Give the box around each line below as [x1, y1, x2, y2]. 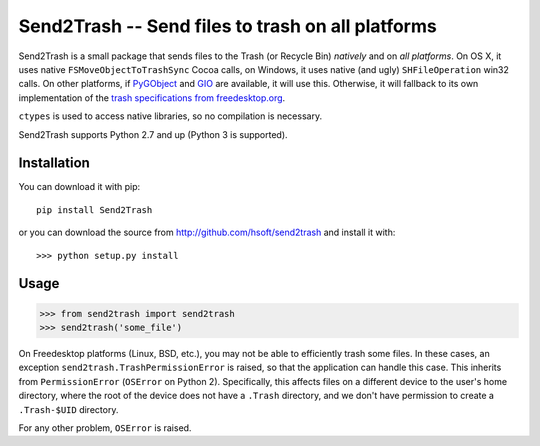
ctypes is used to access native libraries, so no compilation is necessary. [18, 110, 323, 122]
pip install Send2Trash [36, 204, 153, 215]
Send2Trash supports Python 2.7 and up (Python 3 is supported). [18, 128, 289, 140]
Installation [18, 155, 90, 172]
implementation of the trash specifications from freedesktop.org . [18, 91, 286, 104]
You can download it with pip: [18, 181, 141, 193]
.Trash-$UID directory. [18, 403, 119, 415]
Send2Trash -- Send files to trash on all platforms [18, 15, 437, 37]
